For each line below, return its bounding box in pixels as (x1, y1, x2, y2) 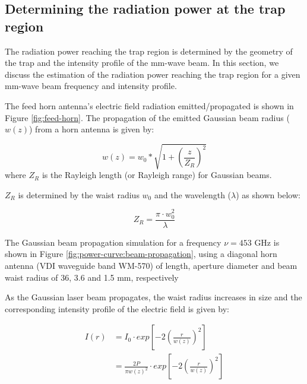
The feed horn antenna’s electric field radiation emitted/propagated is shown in (5, 99, 294, 112)
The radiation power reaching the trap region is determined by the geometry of (5, 45, 293, 57)
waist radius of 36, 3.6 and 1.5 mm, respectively (5, 271, 179, 283)
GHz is (254, 236, 280, 248)
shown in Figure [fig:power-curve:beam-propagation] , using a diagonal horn (5, 247, 277, 260)
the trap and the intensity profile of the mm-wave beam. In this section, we (5, 56, 279, 69)
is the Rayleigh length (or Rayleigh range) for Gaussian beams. (42, 169, 272, 181)
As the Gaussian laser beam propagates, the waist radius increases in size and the (5, 291, 302, 303)
